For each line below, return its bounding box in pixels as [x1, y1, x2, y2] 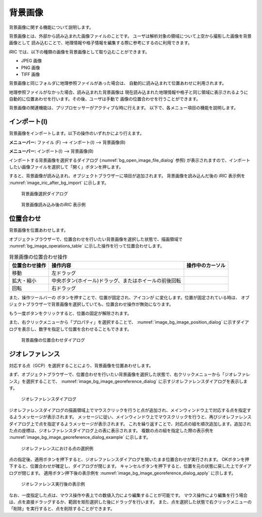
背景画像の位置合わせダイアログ [21, 337, 85, 343]
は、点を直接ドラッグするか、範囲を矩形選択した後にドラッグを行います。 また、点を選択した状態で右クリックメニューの [9, 499, 252, 505]
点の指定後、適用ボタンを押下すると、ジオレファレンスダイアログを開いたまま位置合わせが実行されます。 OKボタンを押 [9, 457, 249, 463]
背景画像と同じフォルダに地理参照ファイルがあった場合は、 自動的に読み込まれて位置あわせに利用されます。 [9, 80, 227, 86]
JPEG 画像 [21, 58, 42, 64]
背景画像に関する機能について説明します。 [9, 24, 94, 30]
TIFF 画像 [21, 71, 40, 77]
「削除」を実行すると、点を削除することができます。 [9, 506, 115, 512]
